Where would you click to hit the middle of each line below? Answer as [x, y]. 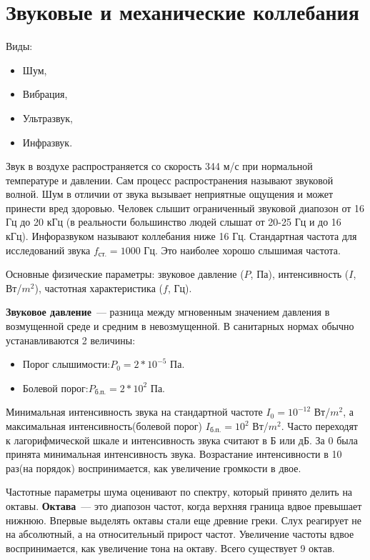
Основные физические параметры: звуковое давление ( [125, 274]
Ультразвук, [47, 117]
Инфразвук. [47, 142]
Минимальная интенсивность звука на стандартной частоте [134, 412]
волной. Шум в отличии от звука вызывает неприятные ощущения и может [170, 194]
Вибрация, [45, 94]
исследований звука [48, 250]
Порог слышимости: [66, 364]
